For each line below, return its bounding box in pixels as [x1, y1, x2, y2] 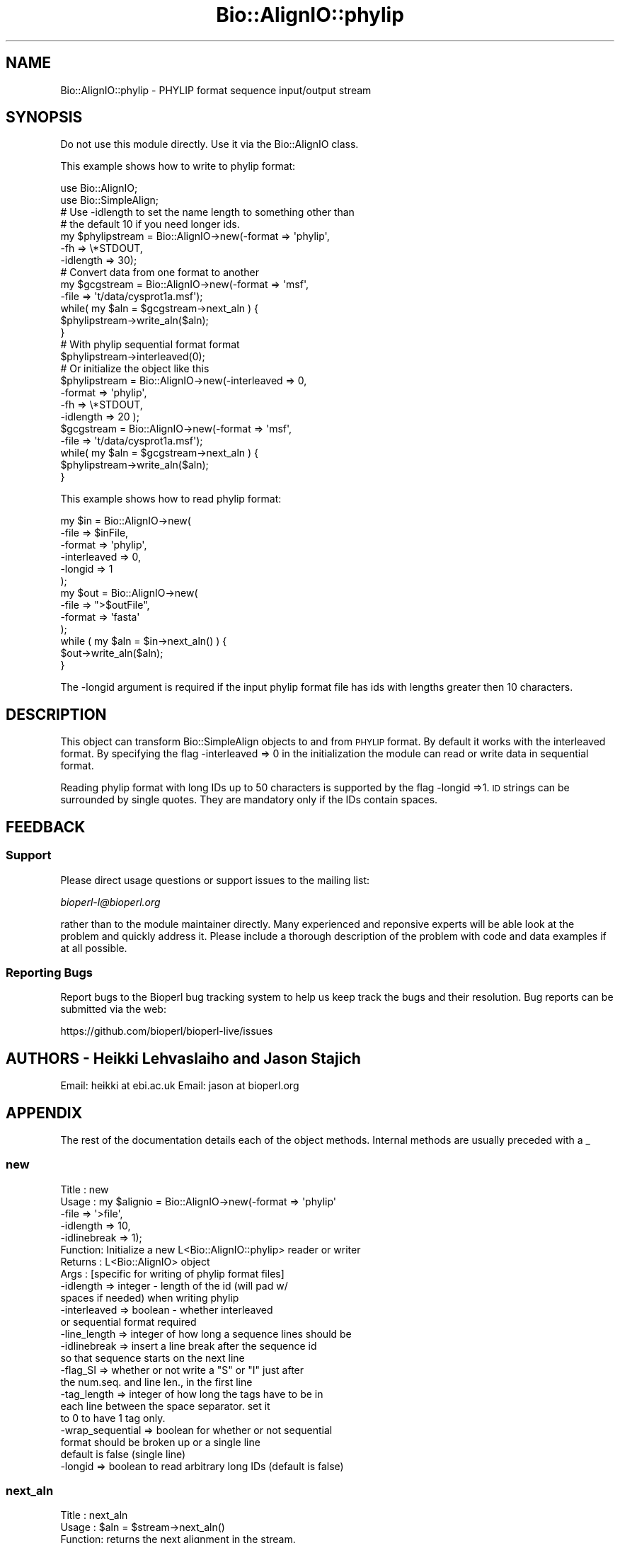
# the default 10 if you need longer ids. [60, 218, 240, 231]
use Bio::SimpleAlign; [60, 194, 159, 207]
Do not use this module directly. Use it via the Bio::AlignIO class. [60, 138, 359, 151]
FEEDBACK [6, 818, 86, 836]
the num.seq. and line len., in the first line [60, 1375, 253, 1388]
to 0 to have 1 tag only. [60, 1411, 166, 1424]
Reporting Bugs [6, 965, 93, 980]
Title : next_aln [60, 1509, 128, 1522]
